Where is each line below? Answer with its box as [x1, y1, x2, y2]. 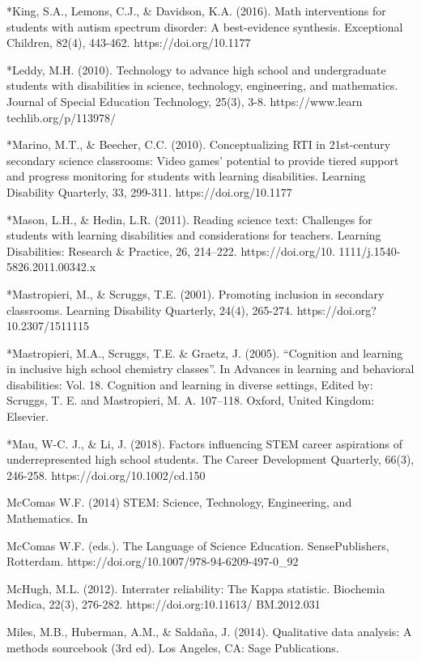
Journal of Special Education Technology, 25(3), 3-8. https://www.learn [6, 92, 363, 109]
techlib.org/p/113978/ [6, 108, 117, 125]
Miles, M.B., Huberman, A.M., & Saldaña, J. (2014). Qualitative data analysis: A [6, 623, 412, 639]
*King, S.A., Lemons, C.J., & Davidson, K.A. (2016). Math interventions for [6, 2, 386, 19]
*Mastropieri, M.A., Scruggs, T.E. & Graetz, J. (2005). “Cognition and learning [6, 344, 403, 361]
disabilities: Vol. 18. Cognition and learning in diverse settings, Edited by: [6, 376, 373, 393]
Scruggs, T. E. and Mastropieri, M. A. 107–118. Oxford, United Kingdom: [6, 392, 375, 409]
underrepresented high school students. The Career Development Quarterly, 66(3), [6, 451, 415, 468]
